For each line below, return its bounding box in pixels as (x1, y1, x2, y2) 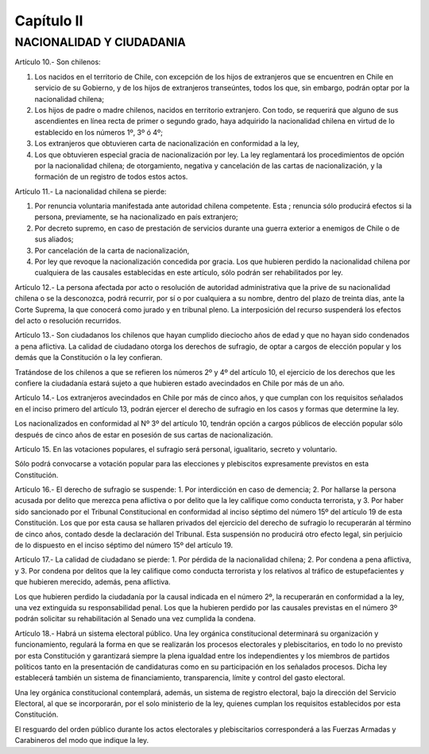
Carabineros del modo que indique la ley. (14, 736, 149, 745)
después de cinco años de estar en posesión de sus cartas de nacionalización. (14, 430, 273, 439)
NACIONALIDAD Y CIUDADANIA (14, 35, 186, 49)
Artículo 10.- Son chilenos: (14, 57, 101, 67)
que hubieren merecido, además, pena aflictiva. (14, 577, 171, 587)
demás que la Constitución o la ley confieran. (14, 353, 163, 362)
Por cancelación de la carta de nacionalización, (34, 246, 190, 255)
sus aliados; (34, 234, 75, 244)
